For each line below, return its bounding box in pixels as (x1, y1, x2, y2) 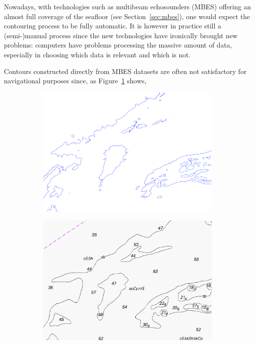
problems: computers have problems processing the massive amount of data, (4, 40, 232, 50)
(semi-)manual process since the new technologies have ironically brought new (4, 30, 238, 40)
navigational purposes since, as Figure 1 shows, (4, 75, 147, 86)
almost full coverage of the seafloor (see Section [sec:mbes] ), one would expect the (4, 11, 250, 21)
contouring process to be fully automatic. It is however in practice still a (4, 21, 222, 31)
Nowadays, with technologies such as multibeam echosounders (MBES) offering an (4, 1, 251, 11)
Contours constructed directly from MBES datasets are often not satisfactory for (4, 66, 247, 76)
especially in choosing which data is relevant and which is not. (4, 49, 191, 59)
